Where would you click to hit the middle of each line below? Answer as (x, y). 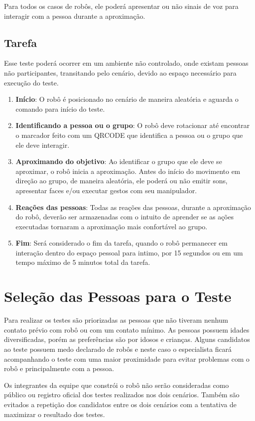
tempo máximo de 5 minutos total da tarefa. (83, 262)
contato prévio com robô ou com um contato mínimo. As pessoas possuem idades (127, 329)
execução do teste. (31, 82)
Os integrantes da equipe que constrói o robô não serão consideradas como (116, 385)
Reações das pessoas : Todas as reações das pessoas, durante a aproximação (133, 207)
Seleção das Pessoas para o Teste (118, 296)
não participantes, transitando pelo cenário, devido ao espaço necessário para (120, 72)
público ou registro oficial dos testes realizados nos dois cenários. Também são (122, 395)
